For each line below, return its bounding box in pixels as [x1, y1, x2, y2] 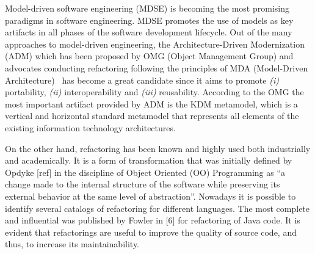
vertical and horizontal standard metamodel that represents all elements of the [5, 109, 299, 122]
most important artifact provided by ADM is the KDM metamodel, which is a [5, 97, 298, 110]
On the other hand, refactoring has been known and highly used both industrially [5, 142, 311, 154]
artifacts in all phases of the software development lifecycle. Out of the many [5, 26, 292, 38]
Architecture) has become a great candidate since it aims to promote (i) [5, 73, 279, 86]
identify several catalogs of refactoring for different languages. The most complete [5, 201, 310, 214]
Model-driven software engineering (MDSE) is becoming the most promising [5, 2, 289, 14]
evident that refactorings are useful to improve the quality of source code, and [5, 225, 297, 238]
